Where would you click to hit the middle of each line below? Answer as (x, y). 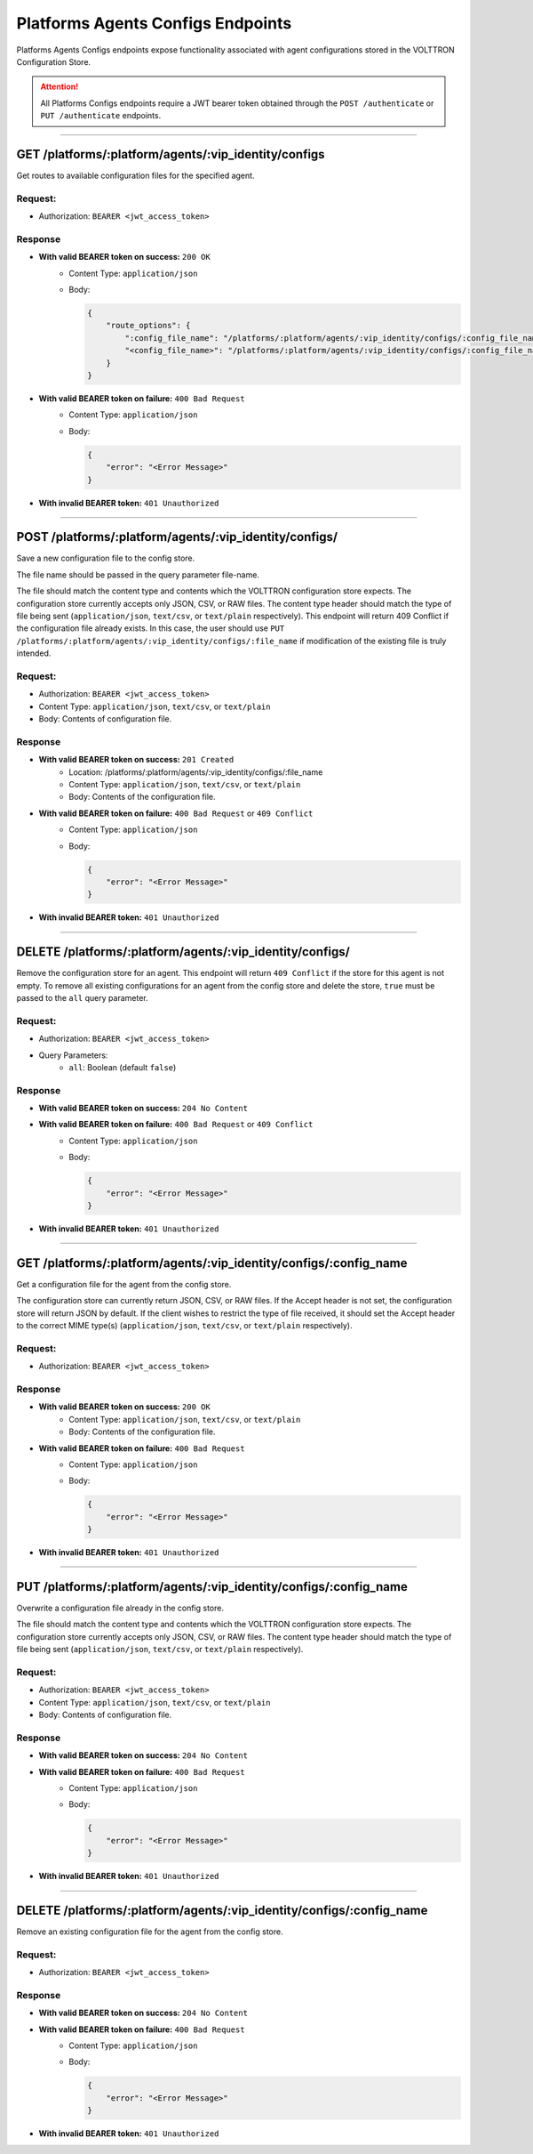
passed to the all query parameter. (82, 998)
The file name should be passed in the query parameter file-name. (138, 575)
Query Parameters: (73, 1055)
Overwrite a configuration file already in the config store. (120, 1608)
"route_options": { (148, 326)
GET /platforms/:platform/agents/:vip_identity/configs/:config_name (212, 1263)
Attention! (60, 87)
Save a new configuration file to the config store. (106, 558)
